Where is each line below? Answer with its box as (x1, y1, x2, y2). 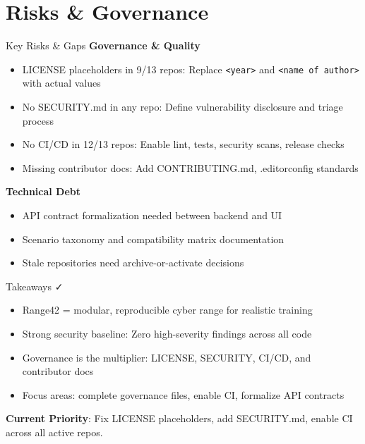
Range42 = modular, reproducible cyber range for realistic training (22, 302, 313, 317)
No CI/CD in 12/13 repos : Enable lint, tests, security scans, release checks (22, 137, 345, 152)
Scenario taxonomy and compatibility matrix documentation (22, 231, 285, 246)
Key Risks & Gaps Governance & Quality (6, 38, 201, 53)
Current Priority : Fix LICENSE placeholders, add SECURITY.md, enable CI (6, 411, 353, 426)
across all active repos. (6, 424, 103, 439)
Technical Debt (6, 184, 81, 199)
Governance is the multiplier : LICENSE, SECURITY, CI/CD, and (22, 350, 311, 364)
